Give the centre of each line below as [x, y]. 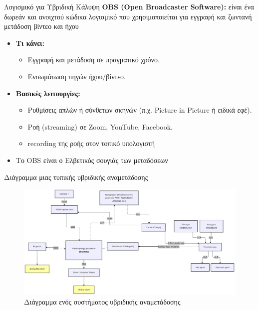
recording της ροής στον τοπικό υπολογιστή [91, 143]
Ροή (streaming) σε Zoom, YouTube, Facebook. [100, 126]
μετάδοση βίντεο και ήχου [41, 26]
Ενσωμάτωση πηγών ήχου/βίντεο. [77, 76]
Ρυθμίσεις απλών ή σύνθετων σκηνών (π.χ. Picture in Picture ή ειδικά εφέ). [140, 110]
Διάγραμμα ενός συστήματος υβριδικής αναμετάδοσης [102, 302]
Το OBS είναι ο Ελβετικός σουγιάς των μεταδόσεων [92, 160]
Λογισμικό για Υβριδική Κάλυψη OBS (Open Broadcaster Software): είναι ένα [129, 6]
